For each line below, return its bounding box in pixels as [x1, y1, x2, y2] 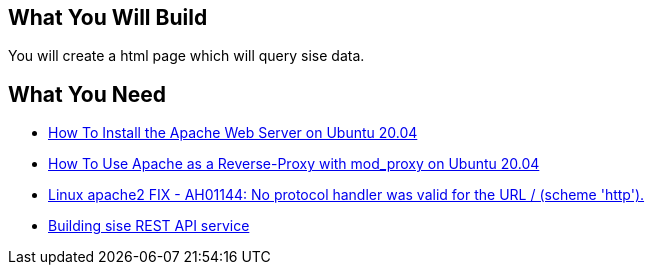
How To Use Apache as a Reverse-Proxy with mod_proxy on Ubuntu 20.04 [48, 155, 540, 173]
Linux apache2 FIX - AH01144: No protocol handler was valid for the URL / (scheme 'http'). [48, 186, 645, 204]
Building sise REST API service [48, 217, 250, 235]
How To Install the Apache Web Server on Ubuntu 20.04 [48, 124, 418, 142]
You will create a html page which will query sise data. [8, 47, 365, 65]
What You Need [8, 81, 166, 107]
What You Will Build [8, 5, 208, 30]
